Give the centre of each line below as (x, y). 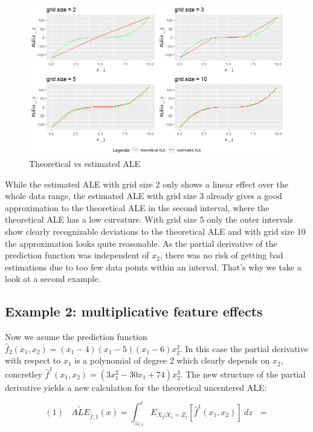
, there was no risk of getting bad (221, 255)
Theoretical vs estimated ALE (85, 164)
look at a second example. (53, 279)
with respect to (33, 360)
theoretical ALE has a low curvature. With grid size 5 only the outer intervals (149, 219)
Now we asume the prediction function (76, 337)
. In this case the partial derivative (244, 348)
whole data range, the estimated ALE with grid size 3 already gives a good (144, 196)
